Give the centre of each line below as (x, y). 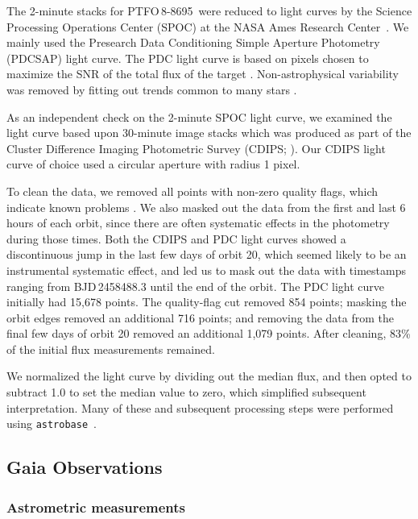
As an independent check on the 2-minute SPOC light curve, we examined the (199, 116)
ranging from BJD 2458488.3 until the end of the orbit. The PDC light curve (195, 286)
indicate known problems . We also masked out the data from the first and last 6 (206, 207)
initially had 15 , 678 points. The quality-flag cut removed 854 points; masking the (207, 302)
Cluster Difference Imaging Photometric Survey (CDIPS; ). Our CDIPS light (196, 148)
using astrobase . (52, 424)
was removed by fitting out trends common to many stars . (152, 89)
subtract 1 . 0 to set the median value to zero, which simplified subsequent (186, 392)
